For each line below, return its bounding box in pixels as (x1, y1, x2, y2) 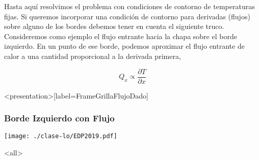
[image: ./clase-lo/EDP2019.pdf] (4, 133, 117, 140)
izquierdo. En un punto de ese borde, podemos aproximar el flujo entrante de (4, 41, 245, 51)
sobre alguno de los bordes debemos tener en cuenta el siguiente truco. (4, 21, 224, 31)
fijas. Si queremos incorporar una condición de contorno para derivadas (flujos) (4, 11, 250, 21)
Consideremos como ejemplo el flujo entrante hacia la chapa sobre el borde (4, 30, 237, 41)
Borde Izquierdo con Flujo (4, 112, 115, 124)
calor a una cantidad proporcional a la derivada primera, (4, 50, 181, 61)
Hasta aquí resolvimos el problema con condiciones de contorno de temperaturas (4, 1, 255, 11)
